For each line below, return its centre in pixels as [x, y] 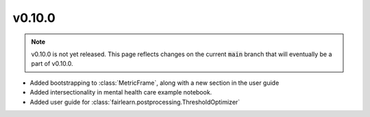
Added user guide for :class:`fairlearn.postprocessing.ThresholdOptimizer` [135, 102]
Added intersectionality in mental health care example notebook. [121, 92]
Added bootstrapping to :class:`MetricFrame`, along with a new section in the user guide [155, 83]
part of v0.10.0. [52, 64]
